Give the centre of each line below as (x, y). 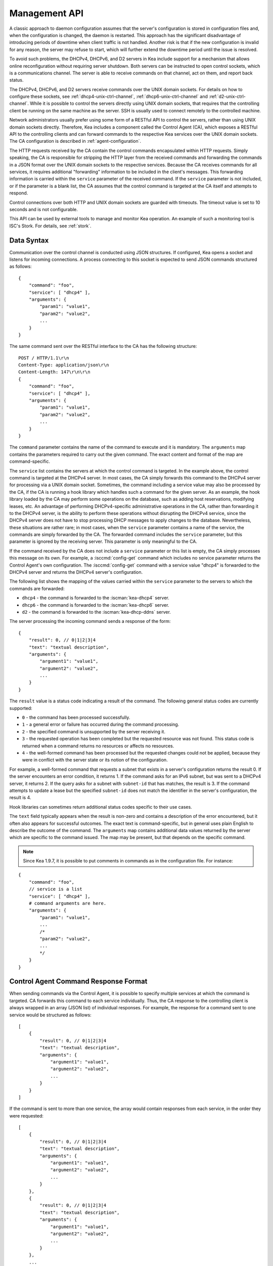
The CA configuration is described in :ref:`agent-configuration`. (75, 141)
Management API (46, 13)
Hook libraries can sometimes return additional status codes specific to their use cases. (101, 807)
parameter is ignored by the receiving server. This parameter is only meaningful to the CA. (103, 541)
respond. (19, 193)
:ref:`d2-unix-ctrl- (227, 97)
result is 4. (20, 798)
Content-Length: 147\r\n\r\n (54, 372)
